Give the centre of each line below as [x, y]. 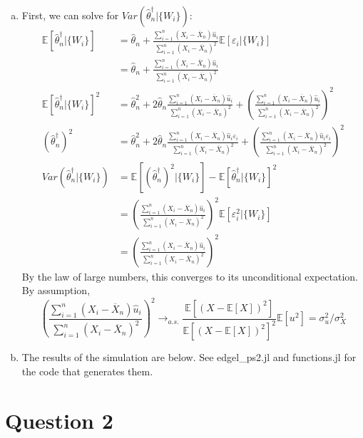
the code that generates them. [87, 371]
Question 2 [59, 420]
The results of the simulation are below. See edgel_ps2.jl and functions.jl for [189, 357]
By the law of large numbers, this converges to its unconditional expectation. [190, 276]
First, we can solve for [70, 15]
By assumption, [56, 290]
